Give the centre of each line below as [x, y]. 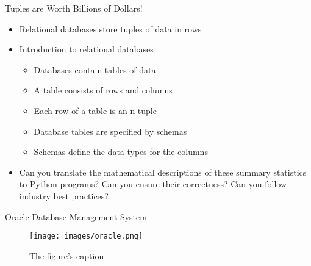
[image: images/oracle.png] [86, 236]
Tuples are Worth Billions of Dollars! [74, 8]
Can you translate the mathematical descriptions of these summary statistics [163, 172]
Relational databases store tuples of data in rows [110, 28]
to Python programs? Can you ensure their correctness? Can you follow [153, 184]
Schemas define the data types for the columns [121, 152]
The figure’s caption [67, 255]
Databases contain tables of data [95, 69]
